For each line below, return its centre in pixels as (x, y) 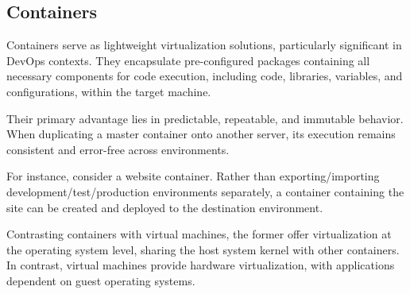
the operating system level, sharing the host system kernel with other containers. (203, 249)
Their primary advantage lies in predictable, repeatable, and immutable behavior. (205, 118)
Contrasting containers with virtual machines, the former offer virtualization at (199, 234)
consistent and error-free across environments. (118, 149)
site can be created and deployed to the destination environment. (165, 207)
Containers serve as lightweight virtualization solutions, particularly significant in (204, 45)
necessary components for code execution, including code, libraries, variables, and (205, 76)
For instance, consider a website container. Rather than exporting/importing (193, 176)
